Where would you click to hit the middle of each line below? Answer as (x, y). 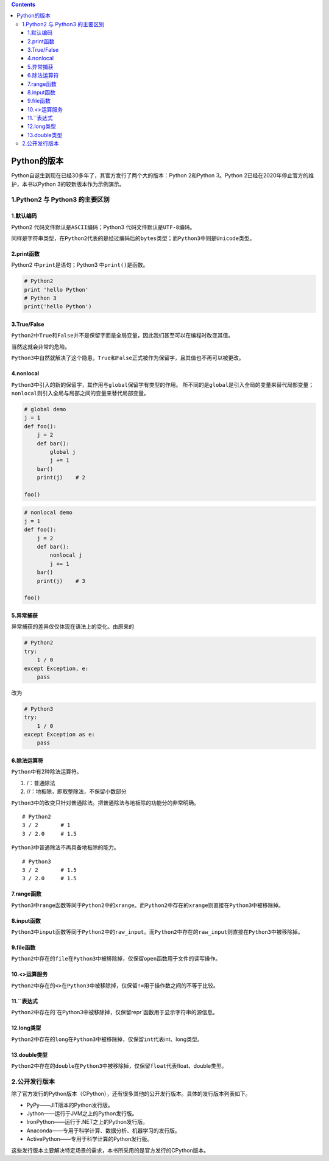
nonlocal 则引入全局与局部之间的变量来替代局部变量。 (80, 393)
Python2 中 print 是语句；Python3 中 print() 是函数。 (80, 265)
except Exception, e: (56, 668)
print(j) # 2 (61, 478)
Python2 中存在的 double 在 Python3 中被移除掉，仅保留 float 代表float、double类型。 (119, 1066)
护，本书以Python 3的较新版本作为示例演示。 (68, 184)
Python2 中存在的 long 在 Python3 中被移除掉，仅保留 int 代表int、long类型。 (107, 1039)
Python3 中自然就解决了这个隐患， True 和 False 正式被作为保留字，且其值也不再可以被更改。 (128, 358)
